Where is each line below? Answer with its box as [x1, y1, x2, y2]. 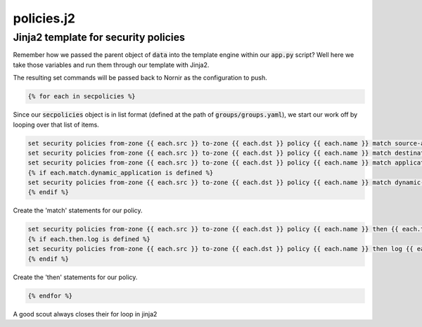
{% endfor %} [27, 292, 73, 300]
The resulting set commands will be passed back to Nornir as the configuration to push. [13, 74, 267, 82]
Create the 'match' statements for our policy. [13, 206, 143, 214]
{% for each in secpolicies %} [27, 92, 136, 101]
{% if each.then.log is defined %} [27, 235, 151, 243]
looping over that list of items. [13, 120, 100, 129]
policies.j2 [13, 11, 75, 26]
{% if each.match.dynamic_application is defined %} [27, 169, 214, 177]
